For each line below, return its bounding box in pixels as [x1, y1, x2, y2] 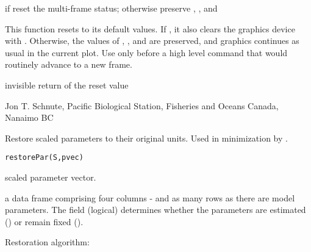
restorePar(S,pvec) [5, 153, 84, 162]
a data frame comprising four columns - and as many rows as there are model [5, 191, 295, 204]
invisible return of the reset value [5, 78, 129, 91]
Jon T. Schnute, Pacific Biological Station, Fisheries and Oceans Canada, [5, 99, 279, 112]
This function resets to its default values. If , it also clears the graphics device [5, 22, 295, 35]
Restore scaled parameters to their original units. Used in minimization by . [5, 131, 288, 144]
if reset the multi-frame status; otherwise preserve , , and [5, 2, 218, 14]
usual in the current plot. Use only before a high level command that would [5, 46, 288, 59]
